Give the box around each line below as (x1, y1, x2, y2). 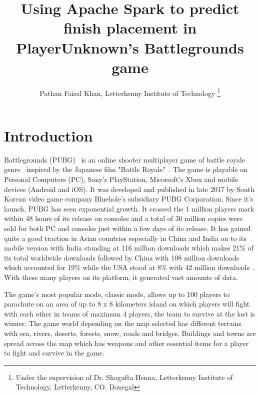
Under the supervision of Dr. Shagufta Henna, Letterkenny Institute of (15, 371, 233, 382)
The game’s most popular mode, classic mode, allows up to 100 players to (4, 288, 230, 299)
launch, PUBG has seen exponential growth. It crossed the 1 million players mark (4, 203, 254, 213)
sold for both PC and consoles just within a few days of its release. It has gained (4, 223, 251, 233)
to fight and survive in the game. (4, 347, 104, 358)
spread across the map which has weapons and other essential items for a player (4, 337, 249, 348)
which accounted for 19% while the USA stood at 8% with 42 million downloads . (4, 262, 255, 272)
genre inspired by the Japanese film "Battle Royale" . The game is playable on (4, 164, 247, 174)
